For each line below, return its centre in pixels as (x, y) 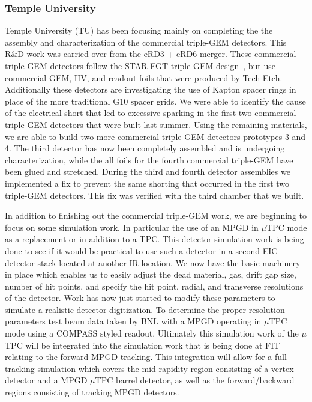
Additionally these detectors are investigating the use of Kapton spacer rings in (151, 89)
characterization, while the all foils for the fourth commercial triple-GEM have (149, 160)
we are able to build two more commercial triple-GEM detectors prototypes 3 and (155, 136)
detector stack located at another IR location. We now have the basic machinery (153, 262)
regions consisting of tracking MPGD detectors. (92, 392)
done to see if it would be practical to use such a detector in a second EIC (141, 250)
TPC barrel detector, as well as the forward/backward (195, 380)
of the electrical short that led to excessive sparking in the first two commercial (151, 113)
